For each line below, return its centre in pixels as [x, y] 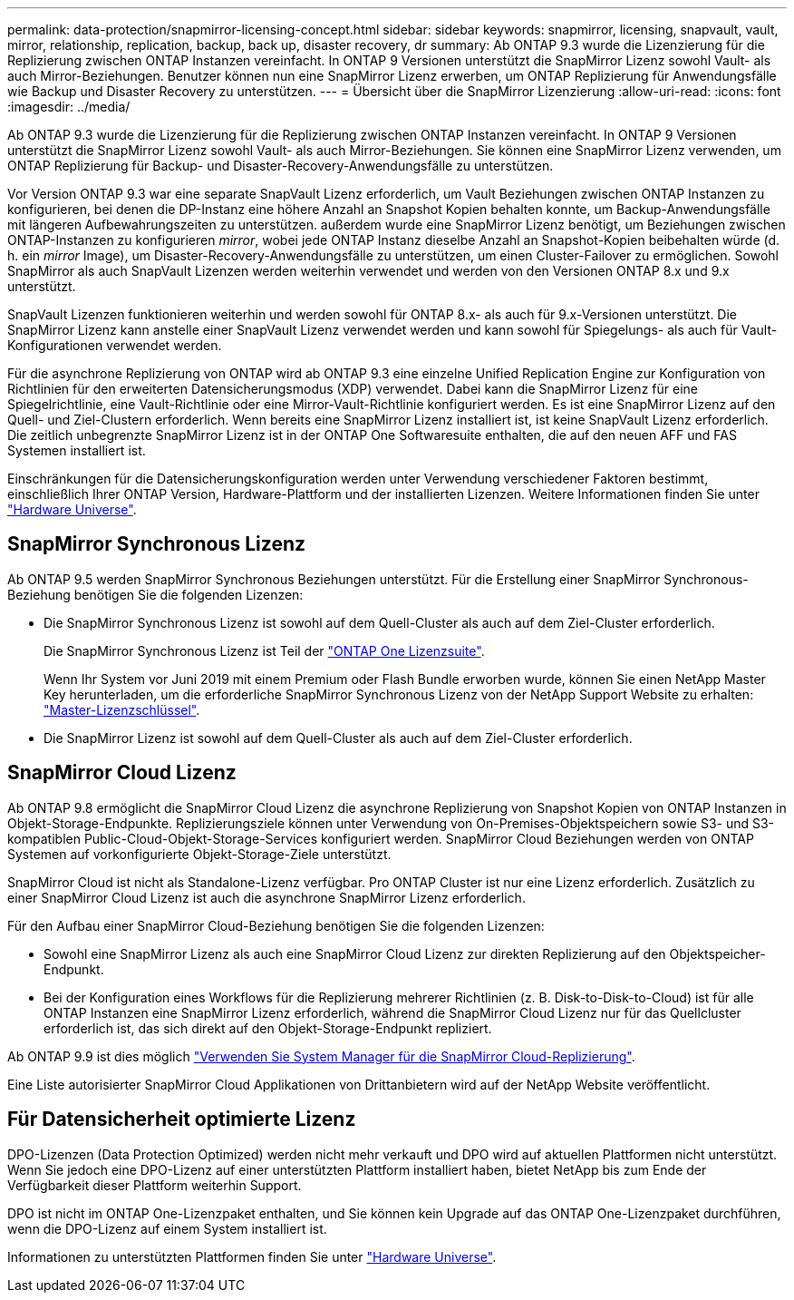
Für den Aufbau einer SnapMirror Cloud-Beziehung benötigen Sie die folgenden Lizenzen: [276, 925]
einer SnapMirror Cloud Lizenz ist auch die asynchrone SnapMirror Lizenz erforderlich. [266, 897]
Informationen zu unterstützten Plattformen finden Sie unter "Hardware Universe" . [252, 1256]
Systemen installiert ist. [77, 450]
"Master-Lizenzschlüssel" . [122, 709]
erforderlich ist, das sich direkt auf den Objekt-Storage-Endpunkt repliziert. [268, 1028]
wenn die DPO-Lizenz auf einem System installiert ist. [167, 1228]
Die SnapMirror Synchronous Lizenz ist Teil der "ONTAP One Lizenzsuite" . [264, 650]
